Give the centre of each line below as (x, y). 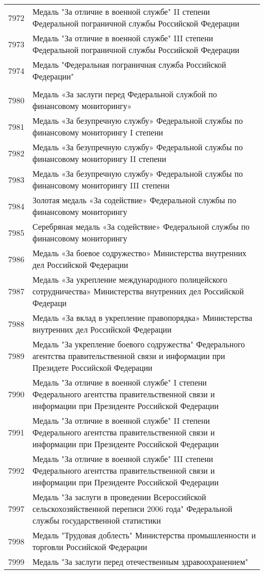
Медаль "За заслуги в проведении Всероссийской (119, 497)
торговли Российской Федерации (90, 547)
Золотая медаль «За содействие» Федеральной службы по (135, 200)
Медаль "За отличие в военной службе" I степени (120, 382)
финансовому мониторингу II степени (100, 159)
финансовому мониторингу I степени (98, 132)
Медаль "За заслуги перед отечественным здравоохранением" (140, 562)
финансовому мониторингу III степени (101, 185)
